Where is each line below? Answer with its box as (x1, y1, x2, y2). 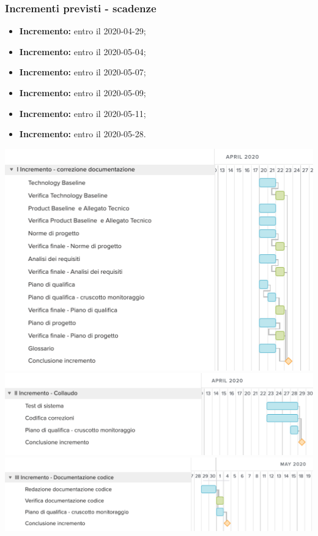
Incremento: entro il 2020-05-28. (19, 127, 146, 140)
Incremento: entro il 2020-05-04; (19, 45, 146, 58)
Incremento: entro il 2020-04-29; (19, 25, 146, 37)
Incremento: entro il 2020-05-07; (19, 66, 146, 78)
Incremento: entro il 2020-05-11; (19, 107, 146, 119)
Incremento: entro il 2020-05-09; (19, 86, 146, 99)
